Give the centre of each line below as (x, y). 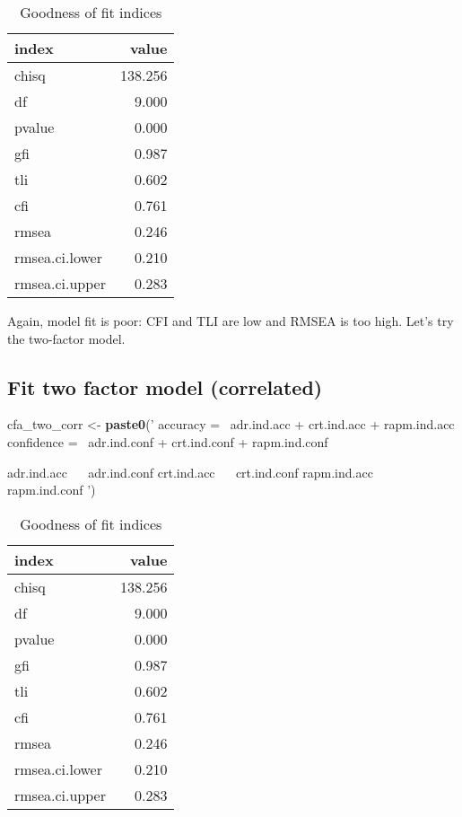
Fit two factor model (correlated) (165, 387)
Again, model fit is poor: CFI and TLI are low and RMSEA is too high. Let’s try (231, 321)
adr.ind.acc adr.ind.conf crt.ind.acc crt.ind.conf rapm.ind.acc (190, 472)
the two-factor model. (66, 338)
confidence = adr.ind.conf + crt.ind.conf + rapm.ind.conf (168, 441)
